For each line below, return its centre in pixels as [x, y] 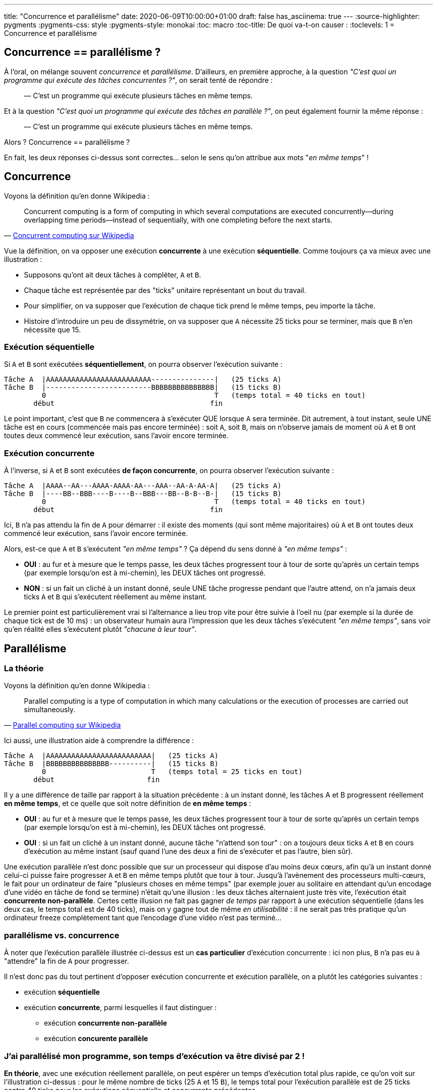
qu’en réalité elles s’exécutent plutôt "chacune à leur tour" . [101, 629]
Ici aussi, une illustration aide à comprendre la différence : [99, 741]
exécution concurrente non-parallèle [106, 1023]
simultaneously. [50, 710]
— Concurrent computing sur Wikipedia [69, 235]
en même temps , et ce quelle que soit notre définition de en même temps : [128, 804]
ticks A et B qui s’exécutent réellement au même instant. [115, 597]
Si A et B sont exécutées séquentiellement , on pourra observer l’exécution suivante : [143, 364]
